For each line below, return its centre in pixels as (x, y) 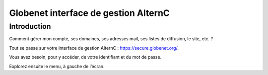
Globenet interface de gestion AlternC (89, 13)
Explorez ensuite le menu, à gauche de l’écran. (57, 66)
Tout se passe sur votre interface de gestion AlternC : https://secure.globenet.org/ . (94, 48)
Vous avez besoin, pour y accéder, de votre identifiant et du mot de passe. (85, 57)
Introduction (30, 26)
